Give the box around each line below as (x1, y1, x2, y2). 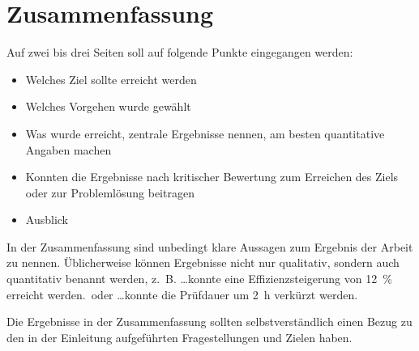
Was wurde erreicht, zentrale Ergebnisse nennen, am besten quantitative (25, 125, 385, 142)
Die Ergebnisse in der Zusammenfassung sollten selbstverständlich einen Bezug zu (6, 313, 413, 330)
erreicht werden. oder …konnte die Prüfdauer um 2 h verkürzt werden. (6, 285, 358, 302)
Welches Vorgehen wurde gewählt (25, 98, 191, 115)
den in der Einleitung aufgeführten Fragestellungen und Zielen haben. (6, 328, 353, 345)
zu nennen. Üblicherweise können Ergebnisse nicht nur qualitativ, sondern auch (6, 254, 400, 271)
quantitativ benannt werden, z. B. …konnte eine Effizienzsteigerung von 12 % (6, 270, 392, 287)
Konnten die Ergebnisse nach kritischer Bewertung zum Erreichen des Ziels (25, 168, 399, 185)
